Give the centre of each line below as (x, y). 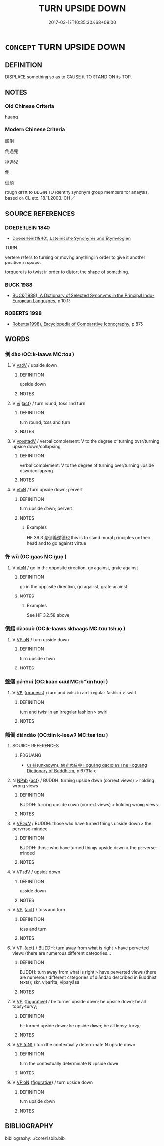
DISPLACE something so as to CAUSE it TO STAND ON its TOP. (69, 77)
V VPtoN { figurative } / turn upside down (52, 1082)
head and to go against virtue (57, 543)
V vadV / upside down (35, 365)
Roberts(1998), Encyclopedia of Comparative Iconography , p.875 (78, 324)
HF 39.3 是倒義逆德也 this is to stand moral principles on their (89, 537)
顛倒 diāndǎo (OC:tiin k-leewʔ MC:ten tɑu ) (57, 735)
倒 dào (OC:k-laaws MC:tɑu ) (40, 354)
